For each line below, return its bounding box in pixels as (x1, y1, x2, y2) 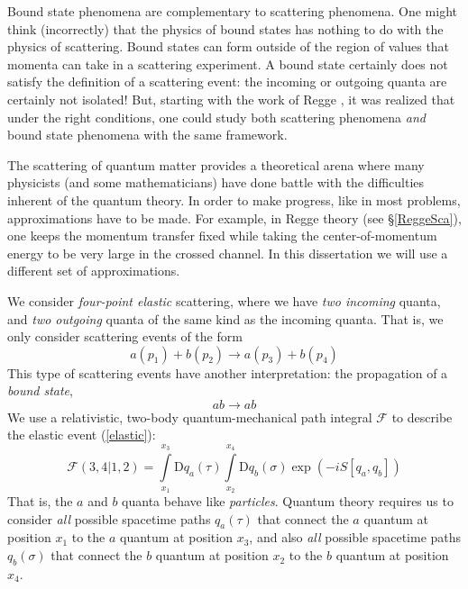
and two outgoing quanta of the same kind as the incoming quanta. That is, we (7, 309, 444, 328)
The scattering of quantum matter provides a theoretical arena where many (7, 155, 425, 174)
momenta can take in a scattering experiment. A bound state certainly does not (7, 54, 448, 73)
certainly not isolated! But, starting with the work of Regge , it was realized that (7, 89, 455, 108)
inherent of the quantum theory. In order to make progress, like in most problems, (7, 190, 461, 209)
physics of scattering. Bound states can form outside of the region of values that (7, 37, 450, 56)
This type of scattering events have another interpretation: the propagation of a (7, 363, 448, 382)
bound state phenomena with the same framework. (7, 125, 288, 144)
